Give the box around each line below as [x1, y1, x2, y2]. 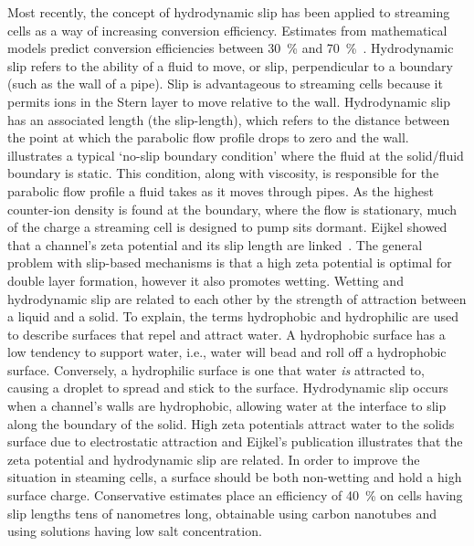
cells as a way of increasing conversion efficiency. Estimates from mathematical [7, 20, 448, 39]
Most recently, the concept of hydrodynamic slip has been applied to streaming [7, 3, 450, 21]
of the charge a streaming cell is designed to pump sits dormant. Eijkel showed [7, 217, 448, 236]
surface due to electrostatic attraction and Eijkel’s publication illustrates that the [7, 432, 463, 451]
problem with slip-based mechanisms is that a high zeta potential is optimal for [7, 253, 452, 272]
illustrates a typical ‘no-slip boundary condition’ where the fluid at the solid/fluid [7, 145, 464, 164]
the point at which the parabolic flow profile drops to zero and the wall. [7, 128, 409, 147]
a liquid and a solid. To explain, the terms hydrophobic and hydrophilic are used [7, 307, 458, 326]
